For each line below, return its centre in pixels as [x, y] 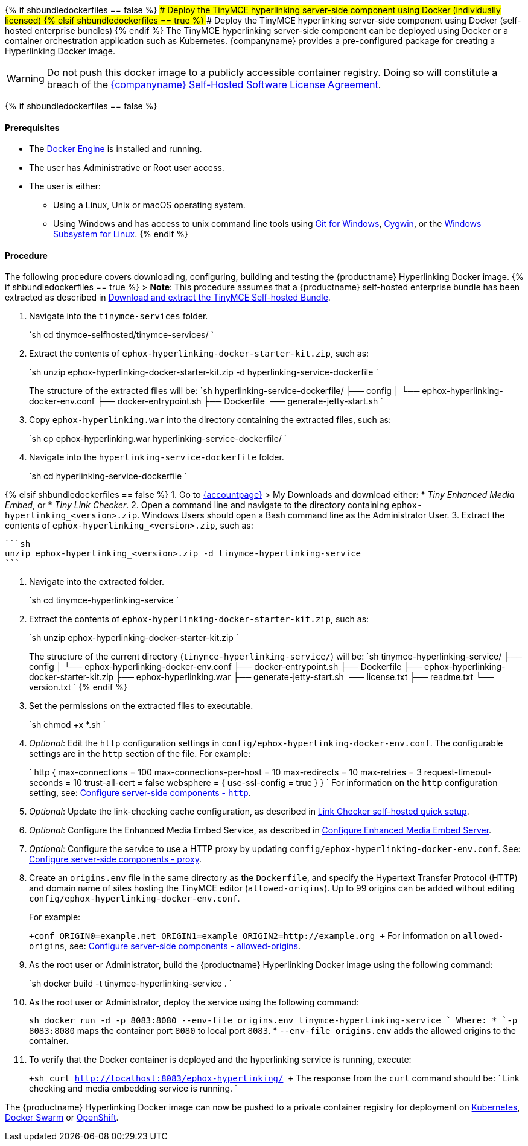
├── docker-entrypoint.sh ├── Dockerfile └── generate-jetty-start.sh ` [240, 401]
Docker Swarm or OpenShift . [62, 1118]
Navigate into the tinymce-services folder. [119, 316]
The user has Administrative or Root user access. [127, 168]
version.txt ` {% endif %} [78, 687]
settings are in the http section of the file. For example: [140, 754]
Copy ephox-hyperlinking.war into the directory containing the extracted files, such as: [210, 420]
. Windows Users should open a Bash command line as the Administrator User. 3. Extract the [321, 515]
